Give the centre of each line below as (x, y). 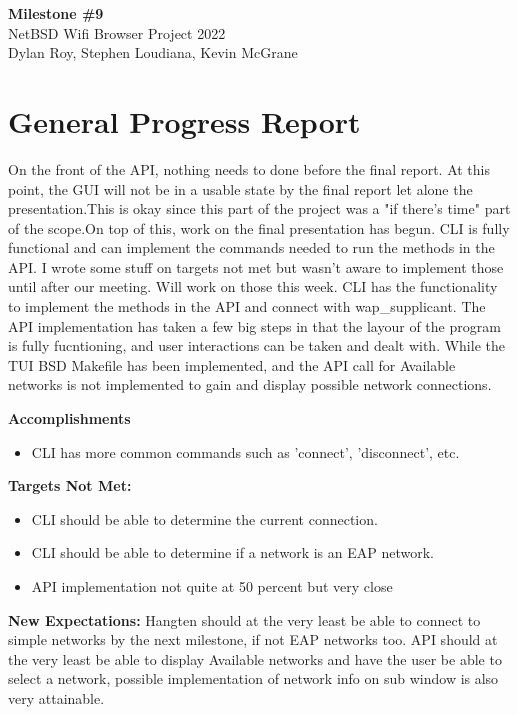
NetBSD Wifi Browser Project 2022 (117, 32)
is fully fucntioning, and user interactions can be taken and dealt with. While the (256, 345)
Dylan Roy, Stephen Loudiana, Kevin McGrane (153, 52)
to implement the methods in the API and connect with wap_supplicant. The (247, 306)
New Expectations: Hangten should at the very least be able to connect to (244, 619)
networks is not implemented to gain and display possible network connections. (250, 384)
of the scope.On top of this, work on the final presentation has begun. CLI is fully (259, 227)
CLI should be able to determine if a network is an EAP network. (232, 552)
